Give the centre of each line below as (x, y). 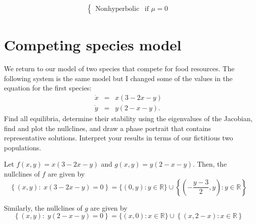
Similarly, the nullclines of (43, 207)
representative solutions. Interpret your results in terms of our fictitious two (119, 138)
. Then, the (210, 164)
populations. (23, 147)
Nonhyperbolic (117, 9)
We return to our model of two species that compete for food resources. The (119, 68)
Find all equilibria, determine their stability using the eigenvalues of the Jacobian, (128, 118)
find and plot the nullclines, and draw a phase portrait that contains (107, 128)
